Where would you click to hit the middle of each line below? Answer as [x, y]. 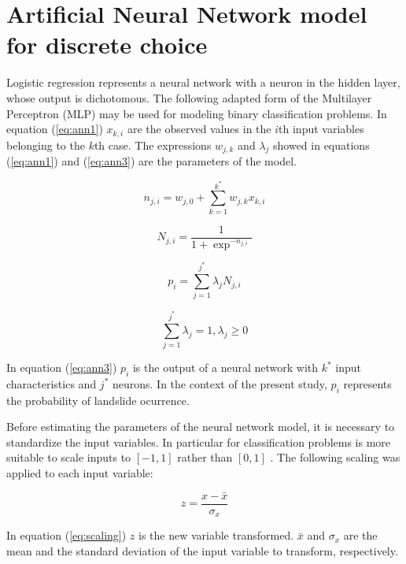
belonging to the [46, 145]
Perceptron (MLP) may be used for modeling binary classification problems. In [197, 113]
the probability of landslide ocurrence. [98, 400]
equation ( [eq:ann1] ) [55, 129]
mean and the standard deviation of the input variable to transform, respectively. [202, 550]
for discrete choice [107, 45]
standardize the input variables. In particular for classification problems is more [199, 442]
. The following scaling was [335, 457]
